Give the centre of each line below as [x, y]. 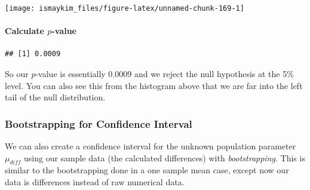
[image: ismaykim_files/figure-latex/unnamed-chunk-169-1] [125, 8]
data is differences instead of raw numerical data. [95, 182]
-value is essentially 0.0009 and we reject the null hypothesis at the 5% [165, 74]
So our [17, 74]
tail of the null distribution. [55, 97]
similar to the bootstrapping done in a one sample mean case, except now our [147, 170]
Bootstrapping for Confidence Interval [99, 123]
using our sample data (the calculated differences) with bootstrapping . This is [165, 157]
